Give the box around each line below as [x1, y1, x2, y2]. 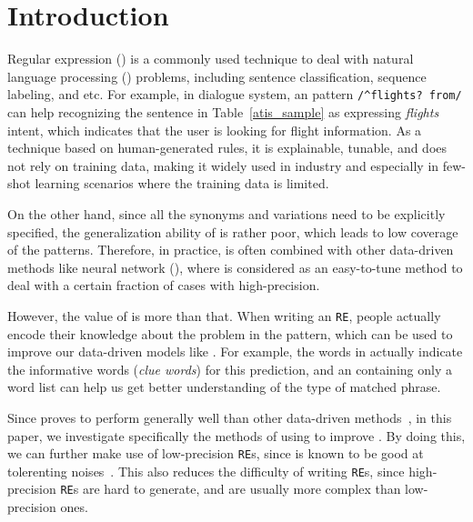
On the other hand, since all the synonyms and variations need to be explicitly [7, 204, 446, 223]
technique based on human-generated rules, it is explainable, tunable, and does [7, 138, 448, 157]
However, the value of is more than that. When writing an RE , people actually [7, 306, 441, 325]
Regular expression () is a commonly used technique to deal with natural [7, 49, 414, 68]
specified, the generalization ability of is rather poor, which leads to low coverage [7, 222, 458, 241]
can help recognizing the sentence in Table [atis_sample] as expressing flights [7, 102, 439, 121]
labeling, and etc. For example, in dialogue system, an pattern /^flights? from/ [7, 85, 462, 104]
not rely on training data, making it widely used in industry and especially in [7, 156, 439, 175]
